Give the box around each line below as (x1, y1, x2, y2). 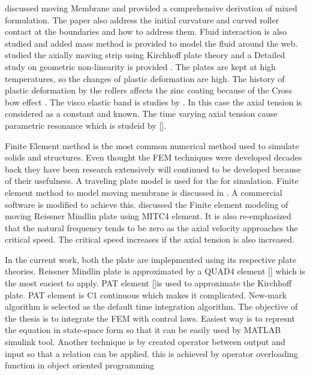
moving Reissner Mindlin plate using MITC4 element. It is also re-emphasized (5, 210, 291, 222)
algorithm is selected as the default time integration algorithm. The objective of (5, 300, 298, 313)
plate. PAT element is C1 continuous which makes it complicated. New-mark (5, 288, 287, 301)
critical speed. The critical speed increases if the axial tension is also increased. (5, 233, 294, 246)
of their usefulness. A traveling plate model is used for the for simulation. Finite (5, 174, 299, 187)
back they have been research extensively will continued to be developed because (5, 162, 301, 175)
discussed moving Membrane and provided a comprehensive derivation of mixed (5, 2, 297, 14)
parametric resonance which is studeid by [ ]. (5, 119, 167, 131)
